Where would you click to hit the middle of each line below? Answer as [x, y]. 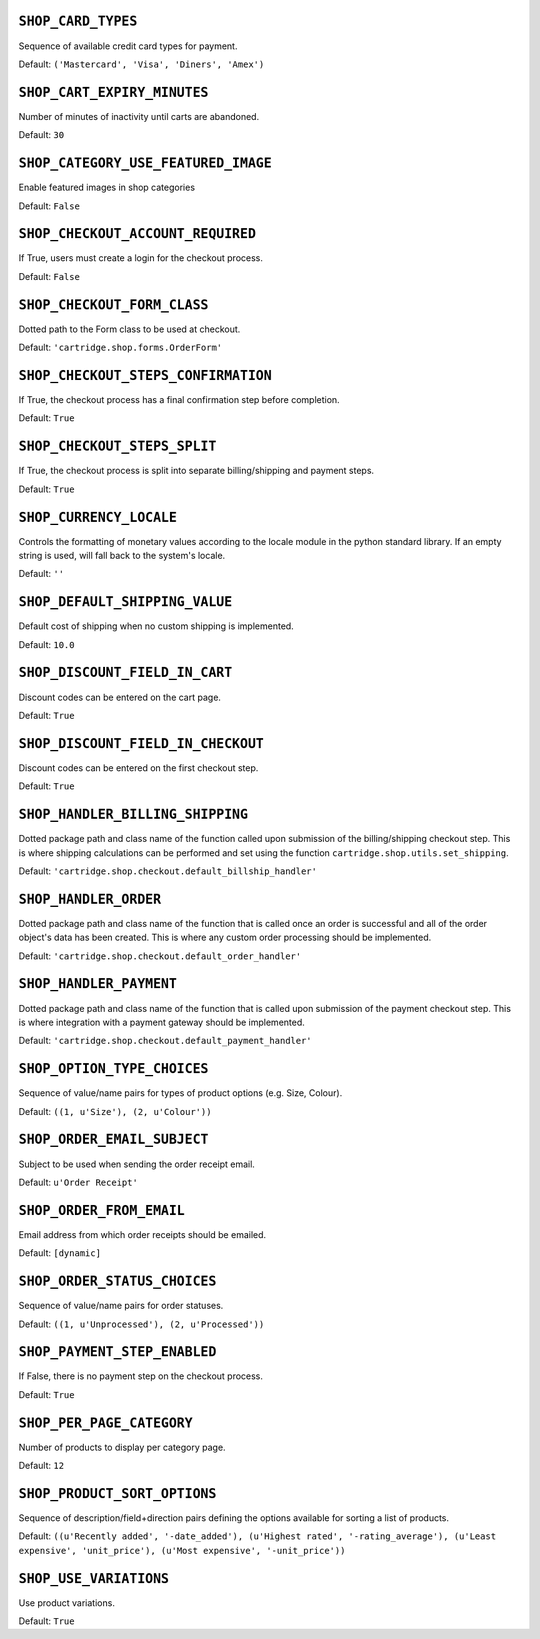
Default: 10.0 [46, 644]
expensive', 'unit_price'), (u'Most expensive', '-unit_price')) [182, 1550]
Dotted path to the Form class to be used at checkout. [129, 329]
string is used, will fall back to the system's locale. [122, 555]
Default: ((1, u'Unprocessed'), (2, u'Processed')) [141, 1324]
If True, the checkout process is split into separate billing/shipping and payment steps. [196, 471]
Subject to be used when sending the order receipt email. [136, 1164]
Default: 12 [41, 1466]
